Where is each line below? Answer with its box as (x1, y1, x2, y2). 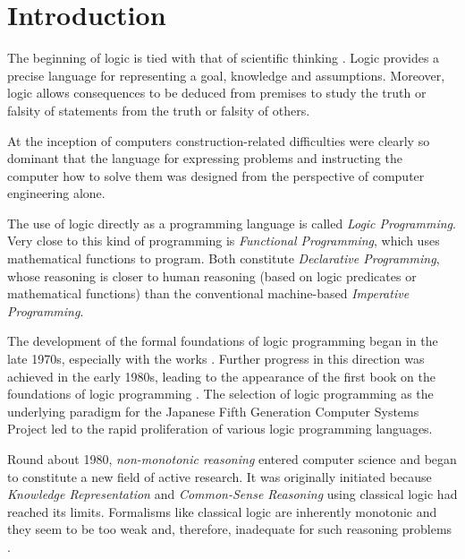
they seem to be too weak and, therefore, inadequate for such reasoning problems (7, 520, 452, 538)
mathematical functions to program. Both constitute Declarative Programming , (7, 249, 440, 268)
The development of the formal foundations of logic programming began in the (7, 331, 438, 350)
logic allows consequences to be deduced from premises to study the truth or (7, 83, 427, 102)
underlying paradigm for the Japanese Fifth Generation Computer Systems (7, 401, 419, 420)
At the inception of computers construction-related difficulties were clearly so (7, 131, 430, 150)
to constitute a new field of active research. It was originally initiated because (7, 467, 432, 486)
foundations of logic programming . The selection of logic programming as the (7, 384, 434, 403)
